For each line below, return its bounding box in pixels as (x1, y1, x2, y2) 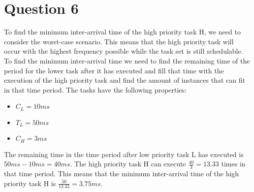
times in (221, 159, 246, 169)
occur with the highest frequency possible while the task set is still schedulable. (4, 46, 243, 56)
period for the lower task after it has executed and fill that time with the (4, 65, 224, 75)
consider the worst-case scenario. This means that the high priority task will (4, 36, 234, 46)
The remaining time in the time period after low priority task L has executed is (4, 149, 244, 159)
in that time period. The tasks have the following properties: (4, 84, 187, 95)
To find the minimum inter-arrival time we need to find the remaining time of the (4, 55, 250, 65)
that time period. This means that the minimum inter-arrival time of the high (4, 168, 239, 179)
